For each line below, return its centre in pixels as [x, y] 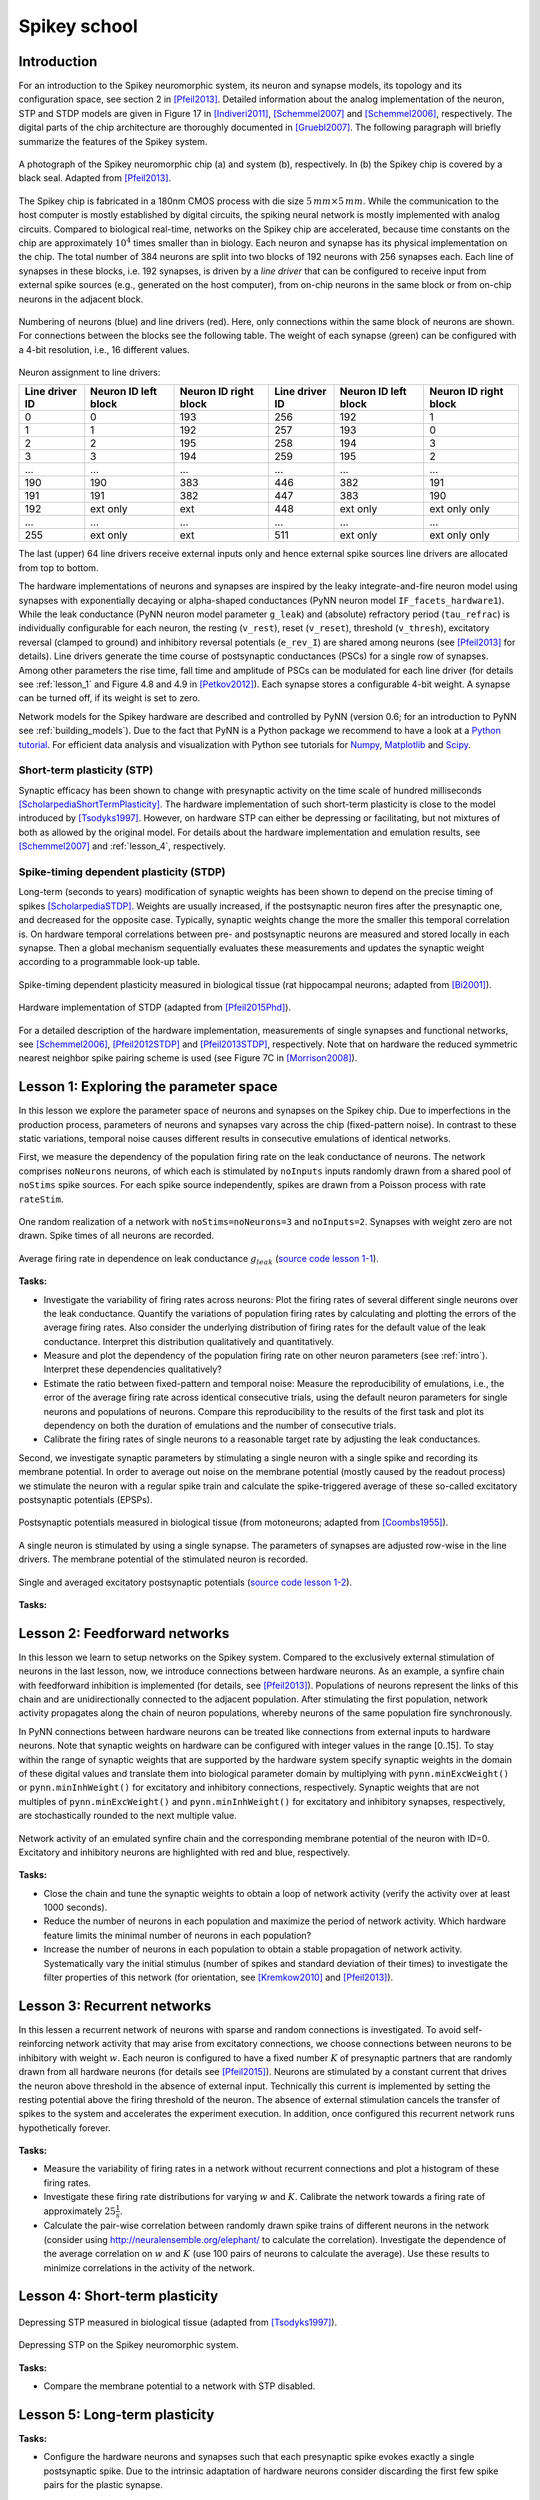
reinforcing [41, 2044]
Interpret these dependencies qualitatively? [132, 1369]
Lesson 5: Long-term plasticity [116, 2414]
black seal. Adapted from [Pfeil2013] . [95, 178]
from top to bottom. [58, 567]
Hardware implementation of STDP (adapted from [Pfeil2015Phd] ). [155, 1007]
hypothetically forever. [64, 2127]
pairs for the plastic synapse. [103, 2485]
